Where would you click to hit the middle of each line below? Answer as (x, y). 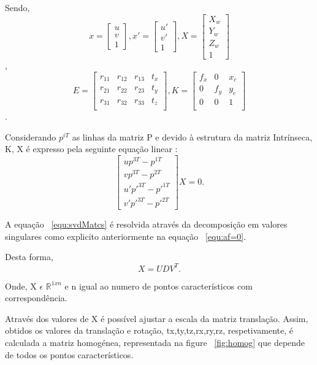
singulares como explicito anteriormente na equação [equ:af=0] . (126, 236)
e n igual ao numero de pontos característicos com (158, 286)
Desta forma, (29, 257)
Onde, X (21, 286)
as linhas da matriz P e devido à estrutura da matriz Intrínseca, (192, 136)
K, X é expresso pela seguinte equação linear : (91, 149)
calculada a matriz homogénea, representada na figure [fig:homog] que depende (155, 342)
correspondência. (36, 298)
